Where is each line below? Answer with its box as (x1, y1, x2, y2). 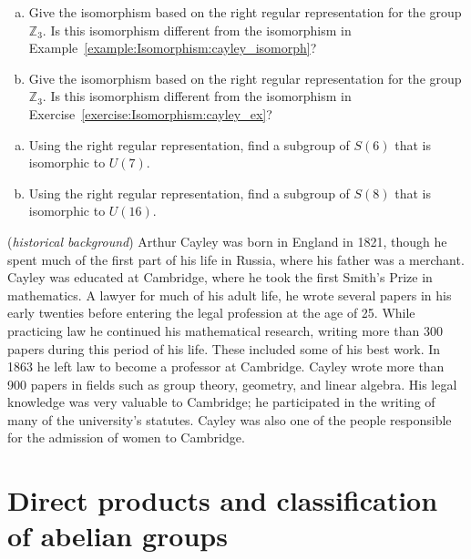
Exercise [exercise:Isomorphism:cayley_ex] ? (28, 104, 272, 123)
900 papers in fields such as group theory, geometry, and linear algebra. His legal (7, 374, 457, 393)
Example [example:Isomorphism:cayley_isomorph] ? (28, 38, 317, 57)
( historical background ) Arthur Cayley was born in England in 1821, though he (7, 231, 447, 250)
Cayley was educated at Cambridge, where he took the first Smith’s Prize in (7, 268, 433, 287)
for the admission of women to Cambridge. (7, 428, 245, 447)
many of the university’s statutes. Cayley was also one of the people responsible (7, 410, 452, 429)
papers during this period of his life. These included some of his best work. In (7, 339, 441, 358)
